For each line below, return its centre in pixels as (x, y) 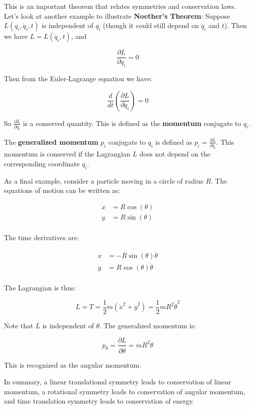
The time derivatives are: (42, 237)
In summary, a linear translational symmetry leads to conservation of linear (118, 381)
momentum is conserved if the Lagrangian (67, 154)
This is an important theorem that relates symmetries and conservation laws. (120, 6)
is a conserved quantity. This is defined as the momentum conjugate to (132, 123)
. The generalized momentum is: (148, 325)
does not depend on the (175, 154)
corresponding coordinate (42, 163)
